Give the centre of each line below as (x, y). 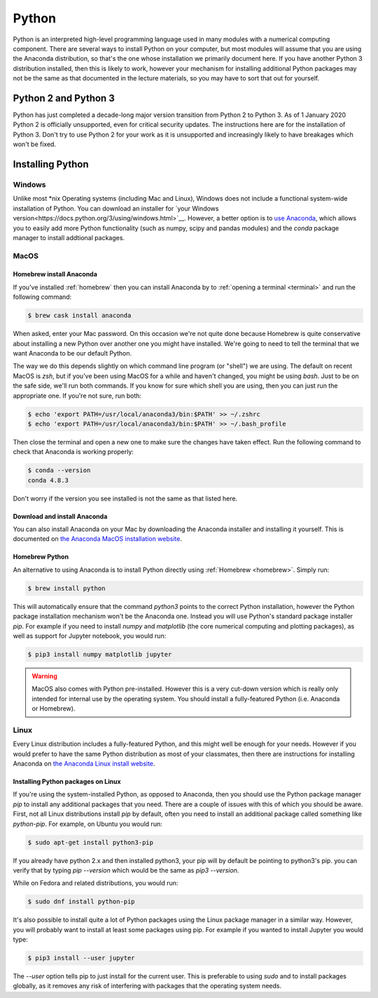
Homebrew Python (41, 557)
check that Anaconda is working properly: (73, 452)
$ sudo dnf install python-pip (82, 902)
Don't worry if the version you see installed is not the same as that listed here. (125, 498)
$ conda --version (59, 470)
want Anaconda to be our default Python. (72, 353)
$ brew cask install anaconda (79, 316)
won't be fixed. (34, 144)
